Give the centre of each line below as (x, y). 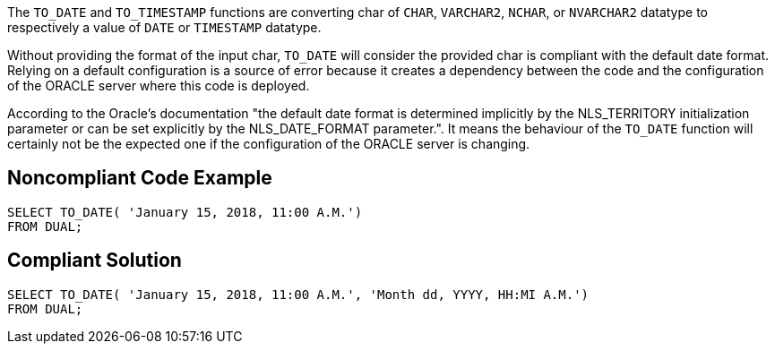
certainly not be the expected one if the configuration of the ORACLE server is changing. (269, 144)
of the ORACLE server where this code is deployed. (159, 86)
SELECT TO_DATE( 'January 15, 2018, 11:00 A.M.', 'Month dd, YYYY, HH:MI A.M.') (298, 294)
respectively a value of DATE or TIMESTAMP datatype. (164, 27)
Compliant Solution (95, 261)
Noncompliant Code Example (140, 178)
